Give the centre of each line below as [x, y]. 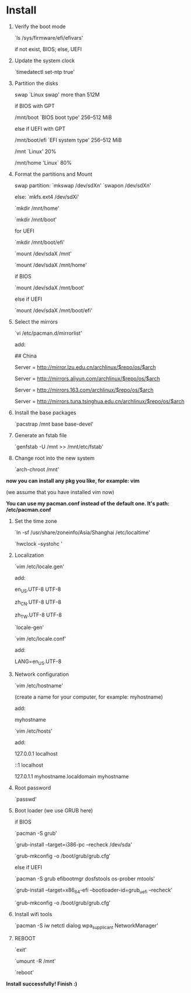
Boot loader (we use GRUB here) [54, 811]
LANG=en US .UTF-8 [38, 662]
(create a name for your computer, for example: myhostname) [89, 697]
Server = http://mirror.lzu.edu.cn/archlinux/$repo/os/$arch [85, 367]
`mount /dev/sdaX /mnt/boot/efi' [53, 310]
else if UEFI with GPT [40, 128]
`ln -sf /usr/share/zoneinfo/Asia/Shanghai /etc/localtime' [82, 532]
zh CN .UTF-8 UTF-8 [38, 603]
